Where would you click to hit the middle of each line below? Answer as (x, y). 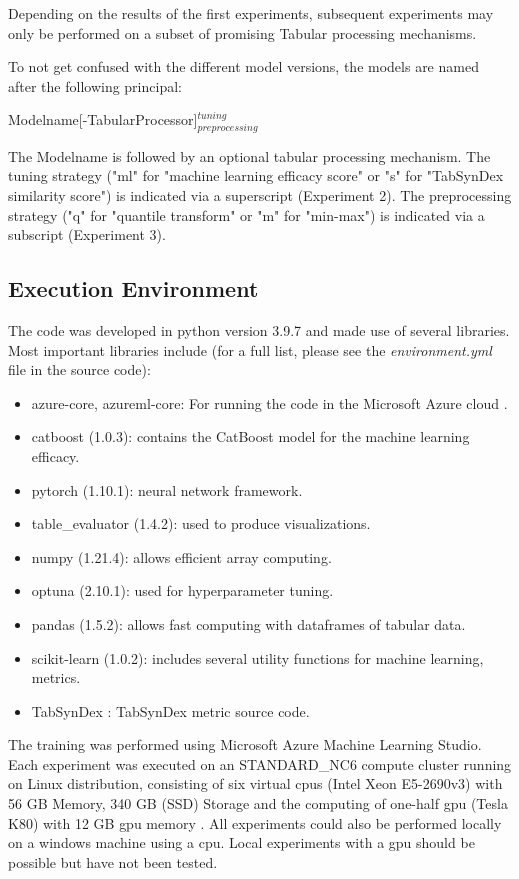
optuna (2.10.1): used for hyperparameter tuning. (182, 590)
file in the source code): (79, 369)
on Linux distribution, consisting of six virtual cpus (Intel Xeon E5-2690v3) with (255, 783)
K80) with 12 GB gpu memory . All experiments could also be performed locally (255, 822)
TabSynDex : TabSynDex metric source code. (170, 710)
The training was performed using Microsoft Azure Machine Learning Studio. (245, 744)
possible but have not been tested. (113, 861)
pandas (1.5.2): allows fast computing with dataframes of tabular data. (248, 623)
